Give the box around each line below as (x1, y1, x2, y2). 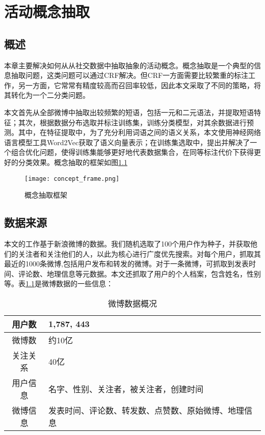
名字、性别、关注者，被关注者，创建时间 (48, 383, 204, 395)
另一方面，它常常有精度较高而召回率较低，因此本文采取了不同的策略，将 (18, 79, 261, 90)
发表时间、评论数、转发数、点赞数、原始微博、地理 (48, 404, 245, 416)
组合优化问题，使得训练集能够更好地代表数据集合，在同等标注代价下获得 (11, 147, 254, 157)
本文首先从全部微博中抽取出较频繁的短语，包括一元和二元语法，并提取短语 (4, 106, 254, 117)
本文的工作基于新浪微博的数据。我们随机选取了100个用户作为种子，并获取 (4, 238, 250, 249)
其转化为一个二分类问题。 (4, 90, 90, 100)
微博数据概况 (108, 297, 157, 309)
